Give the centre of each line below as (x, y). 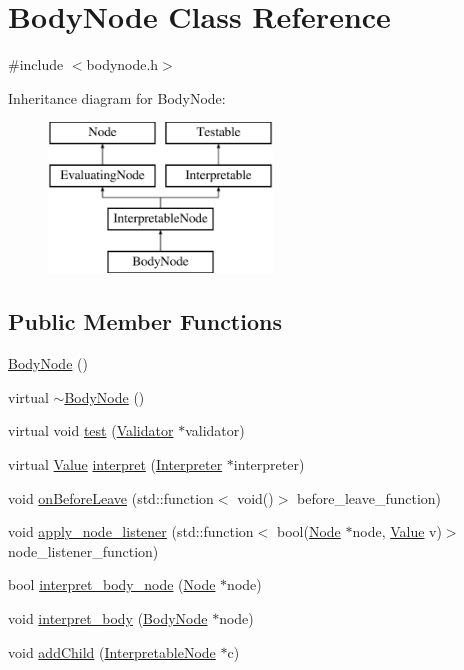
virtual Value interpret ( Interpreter (115, 464)
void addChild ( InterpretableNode (112, 651)
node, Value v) (397, 531)
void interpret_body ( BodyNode (108, 618)
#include (36, 64)
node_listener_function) (83, 550)
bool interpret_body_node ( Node (112, 584)
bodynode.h (122, 64)
